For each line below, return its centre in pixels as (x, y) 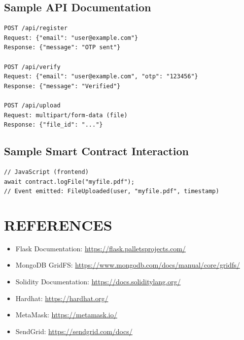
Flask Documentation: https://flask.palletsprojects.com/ (101, 248)
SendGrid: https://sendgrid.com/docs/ (74, 331)
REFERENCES (58, 224)
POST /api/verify (32, 67)
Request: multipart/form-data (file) (66, 115)
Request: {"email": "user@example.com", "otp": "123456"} (101, 77)
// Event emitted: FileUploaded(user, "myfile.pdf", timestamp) (112, 191)
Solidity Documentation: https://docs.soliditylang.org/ (98, 282)
